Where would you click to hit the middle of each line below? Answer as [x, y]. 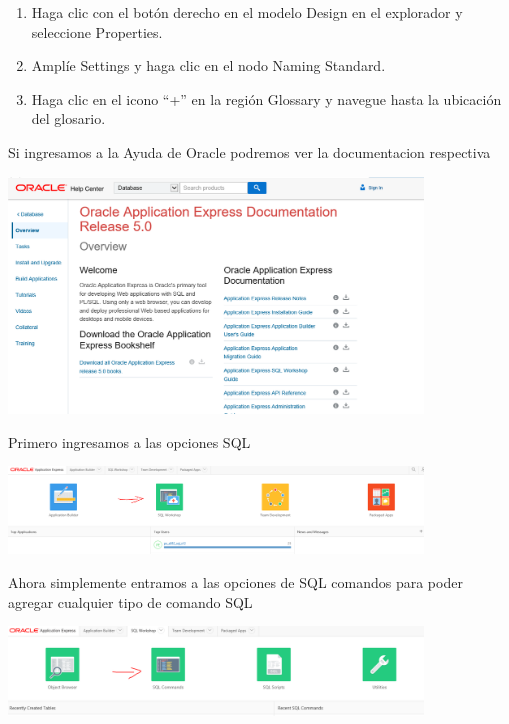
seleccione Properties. [97, 31]
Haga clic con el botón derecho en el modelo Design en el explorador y [247, 12]
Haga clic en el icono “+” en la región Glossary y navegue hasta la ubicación [266, 98]
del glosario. [68, 118]
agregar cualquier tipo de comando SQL [130, 601]
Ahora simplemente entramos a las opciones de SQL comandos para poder [235, 581]
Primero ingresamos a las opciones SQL [129, 441]
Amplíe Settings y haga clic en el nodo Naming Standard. [208, 65]
